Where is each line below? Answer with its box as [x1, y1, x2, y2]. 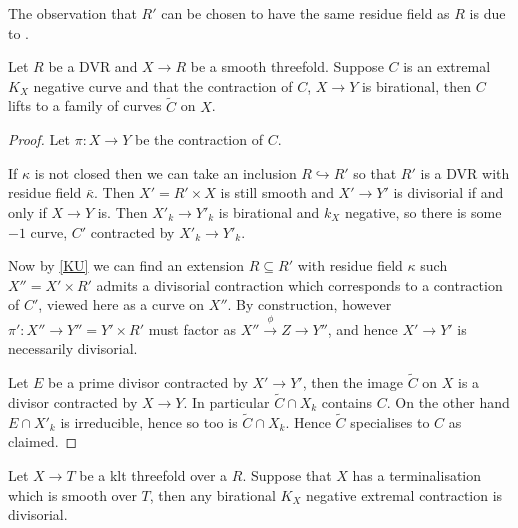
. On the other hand [386, 391, 510, 412]
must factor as [148, 318, 237, 339]
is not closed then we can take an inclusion [34, 162, 297, 183]
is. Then [97, 201, 148, 222]
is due [469, 3, 506, 23]
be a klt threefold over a [79, 464, 228, 485]
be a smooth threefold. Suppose [190, 56, 384, 77]
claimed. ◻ [8, 431, 78, 452]
